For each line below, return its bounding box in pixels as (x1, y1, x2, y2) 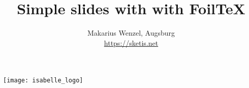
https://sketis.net (104, 37, 159, 48)
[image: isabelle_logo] (3, 77, 83, 84)
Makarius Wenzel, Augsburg (87, 27, 175, 38)
